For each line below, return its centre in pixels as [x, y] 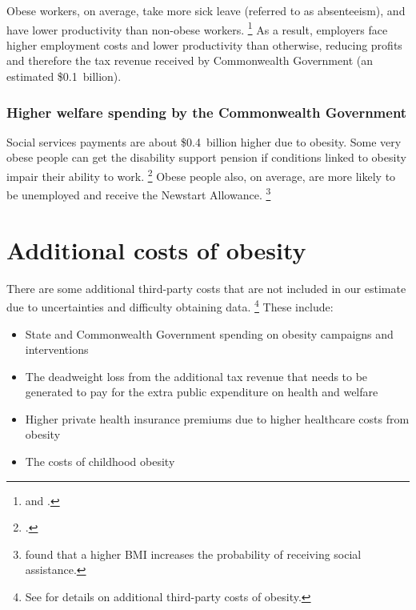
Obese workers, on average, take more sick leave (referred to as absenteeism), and [206, 10]
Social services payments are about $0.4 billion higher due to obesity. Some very [204, 141]
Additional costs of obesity [156, 249]
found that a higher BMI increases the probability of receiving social [193, 554]
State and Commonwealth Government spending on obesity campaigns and [209, 333]
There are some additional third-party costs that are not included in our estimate [206, 288]
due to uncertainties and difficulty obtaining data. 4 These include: [170, 305]
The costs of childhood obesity [100, 462]
